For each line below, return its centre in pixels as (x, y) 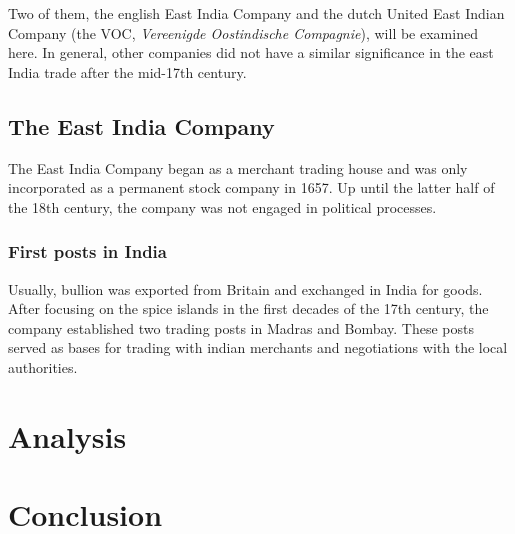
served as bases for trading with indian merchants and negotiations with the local (258, 347)
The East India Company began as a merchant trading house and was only (238, 167)
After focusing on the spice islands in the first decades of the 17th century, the (248, 308)
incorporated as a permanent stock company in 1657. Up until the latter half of (251, 187)
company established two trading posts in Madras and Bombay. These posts (241, 327)
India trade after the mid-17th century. (127, 71)
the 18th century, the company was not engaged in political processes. (222, 206)
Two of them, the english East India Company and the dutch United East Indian (256, 13)
